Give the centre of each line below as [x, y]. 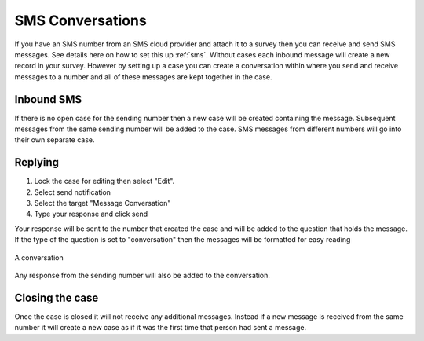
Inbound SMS [48, 99]
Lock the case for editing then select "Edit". [104, 181]
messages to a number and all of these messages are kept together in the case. [143, 77]
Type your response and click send [91, 214]
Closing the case [57, 297]
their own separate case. [55, 140]
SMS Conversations [80, 20]
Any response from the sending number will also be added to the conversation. [142, 276]
